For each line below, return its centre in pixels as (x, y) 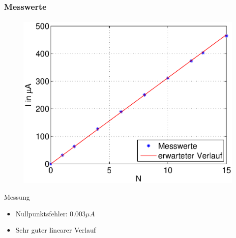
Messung (17, 196)
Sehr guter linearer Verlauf (56, 230)
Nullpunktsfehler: (42, 213)
